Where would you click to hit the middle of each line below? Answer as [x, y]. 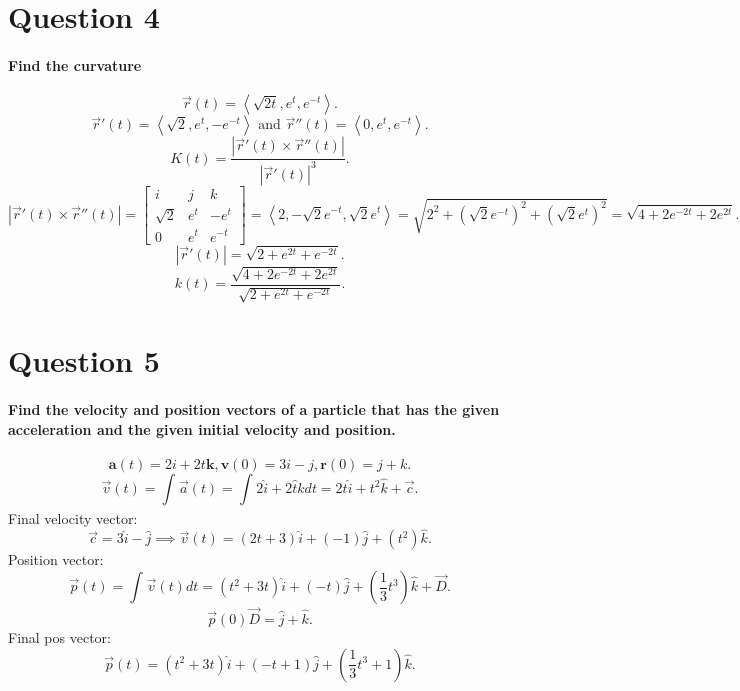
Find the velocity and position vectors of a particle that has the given [254, 409]
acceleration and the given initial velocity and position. [202, 428]
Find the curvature [75, 64]
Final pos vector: [59, 637]
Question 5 [84, 360]
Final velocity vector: [73, 517]
